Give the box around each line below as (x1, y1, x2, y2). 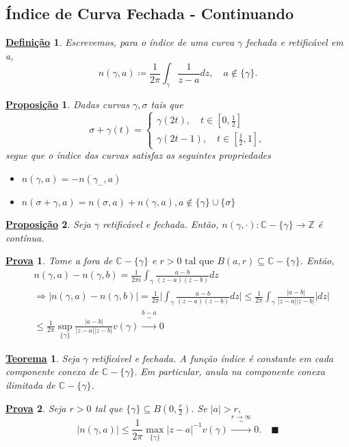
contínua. (5, 230, 44, 244)
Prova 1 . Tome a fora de (5, 253, 113, 268)
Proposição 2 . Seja (5, 216, 91, 231)
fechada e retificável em (246, 35, 344, 49)
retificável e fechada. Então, (103, 216, 219, 231)
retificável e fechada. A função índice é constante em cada (91, 350, 333, 365)
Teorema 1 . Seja (5, 350, 80, 365)
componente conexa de (5, 364, 99, 379)
